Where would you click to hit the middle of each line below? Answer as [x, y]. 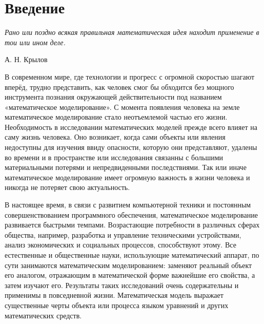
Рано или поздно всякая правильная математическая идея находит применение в [132, 32]
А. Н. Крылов [26, 59]
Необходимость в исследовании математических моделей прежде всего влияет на [131, 127]
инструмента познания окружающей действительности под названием [113, 97]
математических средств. [43, 315]
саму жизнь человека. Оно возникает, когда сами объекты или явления [115, 137]
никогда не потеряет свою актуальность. [67, 187]
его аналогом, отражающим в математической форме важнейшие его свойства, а [130, 275]
